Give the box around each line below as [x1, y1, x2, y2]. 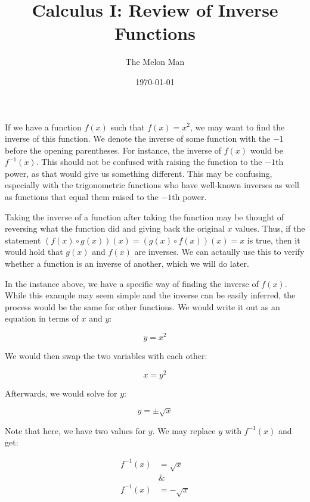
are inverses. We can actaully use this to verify [134, 245, 305, 258]
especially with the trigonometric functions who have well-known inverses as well [5, 179, 299, 191]
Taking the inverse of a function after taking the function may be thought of [5, 210, 284, 223]
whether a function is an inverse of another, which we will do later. [5, 257, 249, 270]
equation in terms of [5, 312, 79, 325]
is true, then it [247, 233, 300, 246]
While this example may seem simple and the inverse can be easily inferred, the [5, 289, 296, 301]
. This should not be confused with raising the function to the [36, 155, 262, 168]
